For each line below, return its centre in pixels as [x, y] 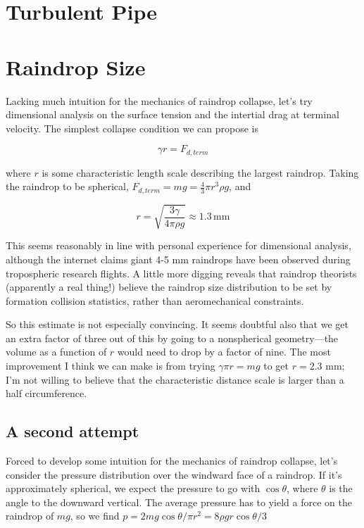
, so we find [95, 516]
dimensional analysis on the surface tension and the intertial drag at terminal [172, 114]
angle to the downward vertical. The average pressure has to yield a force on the [179, 502]
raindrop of [30, 516]
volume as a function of [56, 352]
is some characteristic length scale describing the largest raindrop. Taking [200, 172]
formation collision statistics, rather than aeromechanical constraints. [155, 300]
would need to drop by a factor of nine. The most [224, 352]
